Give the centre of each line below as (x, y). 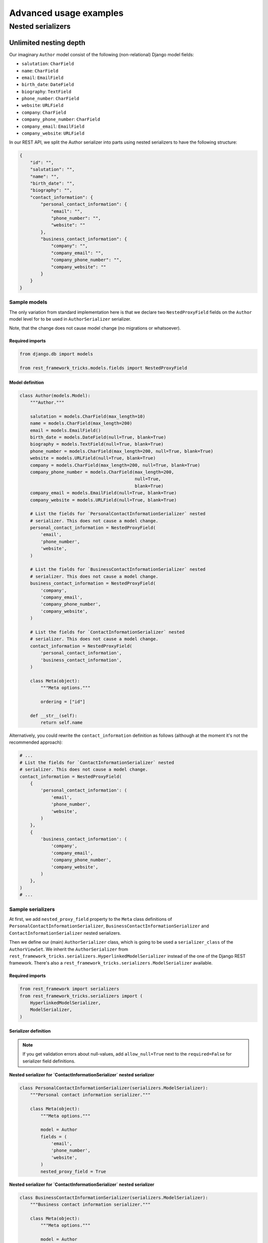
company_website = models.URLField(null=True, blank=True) (103, 500)
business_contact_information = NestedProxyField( (93, 583)
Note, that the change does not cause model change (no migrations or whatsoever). (95, 328)
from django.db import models (56, 354)
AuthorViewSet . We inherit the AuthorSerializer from (69, 949)
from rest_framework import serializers (69, 989)
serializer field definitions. (49, 1061)
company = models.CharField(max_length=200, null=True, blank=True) (115, 465)
